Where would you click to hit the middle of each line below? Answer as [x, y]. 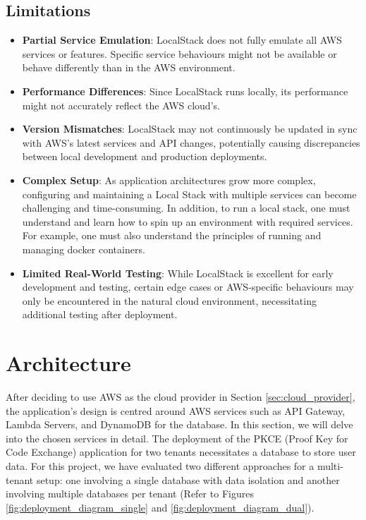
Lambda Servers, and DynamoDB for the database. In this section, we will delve [179, 424]
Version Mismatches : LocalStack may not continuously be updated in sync [190, 129]
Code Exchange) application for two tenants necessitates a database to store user [181, 452]
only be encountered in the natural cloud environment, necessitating [169, 300]
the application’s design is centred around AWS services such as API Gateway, [176, 410]
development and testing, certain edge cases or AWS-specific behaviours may [188, 287]
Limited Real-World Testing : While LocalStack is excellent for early [178, 273]
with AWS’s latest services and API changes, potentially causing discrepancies [191, 142]
